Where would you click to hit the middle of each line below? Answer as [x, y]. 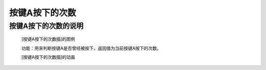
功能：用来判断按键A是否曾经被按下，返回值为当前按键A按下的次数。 [91, 48]
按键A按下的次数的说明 [46, 26]
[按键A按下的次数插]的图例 [48, 39]
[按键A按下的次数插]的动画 [48, 57]
